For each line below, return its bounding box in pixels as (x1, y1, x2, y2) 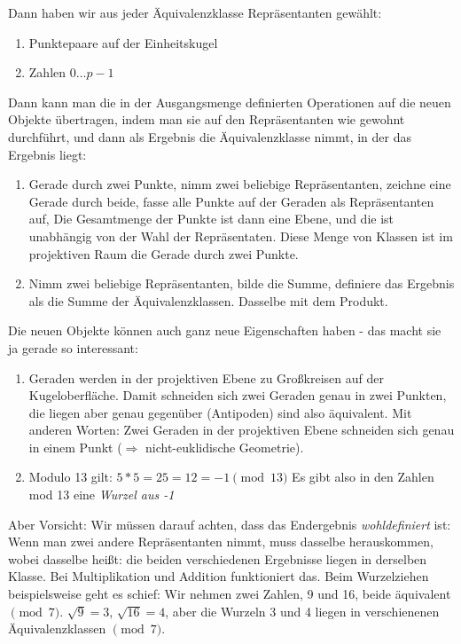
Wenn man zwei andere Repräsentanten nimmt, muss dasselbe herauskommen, (8, 532, 434, 551)
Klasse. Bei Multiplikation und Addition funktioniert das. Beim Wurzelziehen (8, 567, 429, 585)
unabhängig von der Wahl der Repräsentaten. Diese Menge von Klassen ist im (28, 226, 453, 245)
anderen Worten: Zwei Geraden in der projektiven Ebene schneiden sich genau (28, 420, 455, 439)
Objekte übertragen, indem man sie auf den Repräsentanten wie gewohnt (8, 110, 405, 129)
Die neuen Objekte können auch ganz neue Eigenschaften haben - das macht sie (8, 321, 441, 340)
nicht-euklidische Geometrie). (145, 437, 304, 456)
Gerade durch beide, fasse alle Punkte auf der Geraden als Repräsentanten (28, 192, 434, 210)
